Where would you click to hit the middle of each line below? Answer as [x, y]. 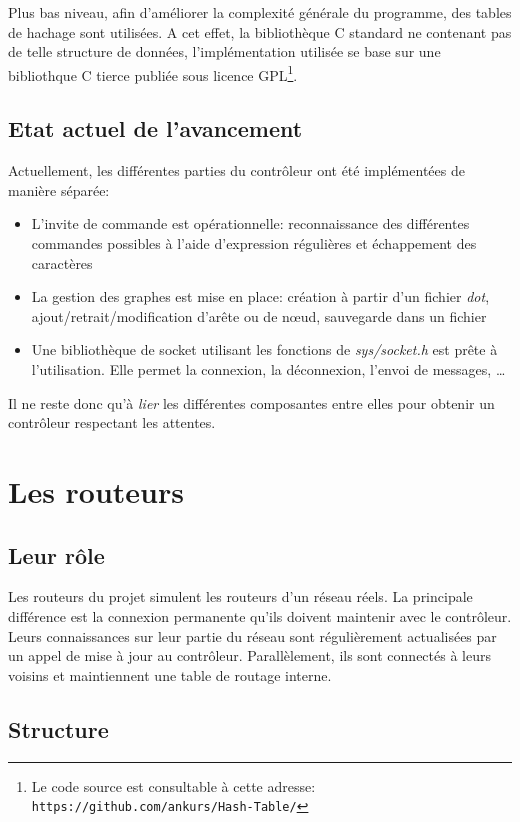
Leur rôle [56, 554]
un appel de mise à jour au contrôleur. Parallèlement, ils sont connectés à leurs [249, 655]
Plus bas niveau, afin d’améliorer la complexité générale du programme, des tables [260, 12]
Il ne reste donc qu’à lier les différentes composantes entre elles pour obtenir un [251, 402]
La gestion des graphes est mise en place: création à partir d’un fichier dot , [260, 296]
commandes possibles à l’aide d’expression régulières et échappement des [254, 243]
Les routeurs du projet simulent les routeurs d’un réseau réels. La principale [240, 596]
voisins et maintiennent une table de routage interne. [170, 674]
